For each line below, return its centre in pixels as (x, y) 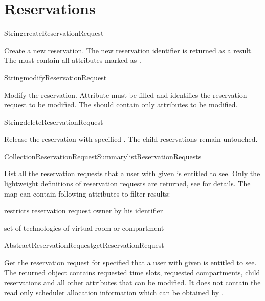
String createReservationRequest (54, 33)
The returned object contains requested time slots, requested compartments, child (132, 272)
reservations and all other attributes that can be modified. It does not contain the (132, 282)
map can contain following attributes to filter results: (87, 193)
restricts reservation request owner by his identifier (84, 211)
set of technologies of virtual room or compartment (84, 228)
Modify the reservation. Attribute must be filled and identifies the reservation (126, 94)
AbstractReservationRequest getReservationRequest (84, 245)
